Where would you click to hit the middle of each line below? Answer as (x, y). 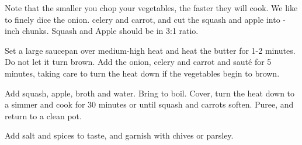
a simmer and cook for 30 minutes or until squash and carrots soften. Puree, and (149, 104)
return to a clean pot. (43, 115)
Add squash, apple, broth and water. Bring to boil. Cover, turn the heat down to (150, 93)
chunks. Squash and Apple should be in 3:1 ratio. (110, 31)
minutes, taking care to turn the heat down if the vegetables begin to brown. (142, 73)
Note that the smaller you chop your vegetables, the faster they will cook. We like (151, 8)
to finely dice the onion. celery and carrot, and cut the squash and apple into (143, 19)
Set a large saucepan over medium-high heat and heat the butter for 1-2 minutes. (150, 50)
